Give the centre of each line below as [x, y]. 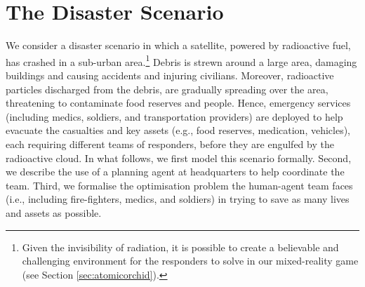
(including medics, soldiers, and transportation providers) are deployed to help [174, 116]
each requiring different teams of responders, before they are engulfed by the [170, 143]
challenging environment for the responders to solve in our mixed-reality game [190, 261]
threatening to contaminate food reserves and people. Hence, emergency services [178, 103]
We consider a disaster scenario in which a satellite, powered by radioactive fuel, [178, 45]
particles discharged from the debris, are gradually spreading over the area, [167, 89]
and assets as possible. [54, 212]
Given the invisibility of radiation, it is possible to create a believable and [180, 247]
